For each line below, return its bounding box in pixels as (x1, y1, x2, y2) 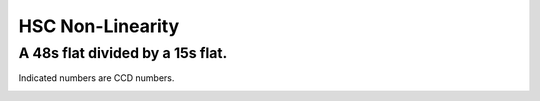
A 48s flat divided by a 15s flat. (18, 44, 228, 62)
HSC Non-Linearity (18, 15, 180, 37)
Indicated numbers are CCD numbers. (18, 72, 175, 84)
